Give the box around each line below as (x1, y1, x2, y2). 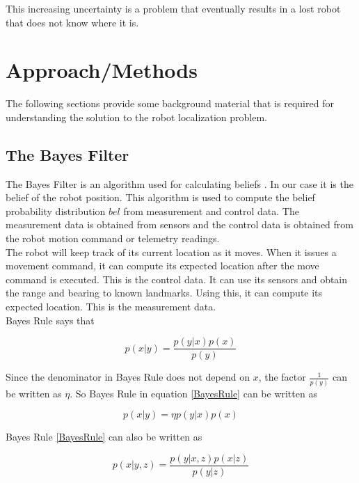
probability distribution (6, 203, 106, 218)
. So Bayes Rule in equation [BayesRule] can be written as (70, 386, 317, 400)
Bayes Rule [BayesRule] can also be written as (6, 429, 202, 444)
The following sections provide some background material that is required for (6, 96, 334, 111)
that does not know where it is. (6, 15, 139, 29)
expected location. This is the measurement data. (6, 299, 216, 314)
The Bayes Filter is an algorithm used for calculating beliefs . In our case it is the (6, 176, 353, 191)
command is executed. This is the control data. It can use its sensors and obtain (6, 271, 348, 286)
